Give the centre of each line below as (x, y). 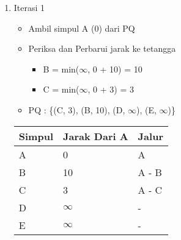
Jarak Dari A (96, 136)
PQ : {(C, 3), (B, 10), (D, (77, 109)
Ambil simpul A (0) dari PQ (82, 28)
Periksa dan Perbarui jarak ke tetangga (102, 48)
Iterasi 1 (29, 7)
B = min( (61, 69)
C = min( (61, 89)
